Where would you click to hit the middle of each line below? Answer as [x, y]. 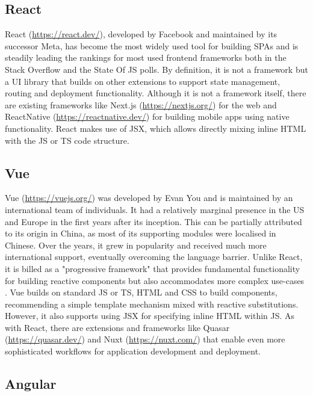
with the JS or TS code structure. [67, 140]
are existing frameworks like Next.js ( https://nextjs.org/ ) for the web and [141, 104]
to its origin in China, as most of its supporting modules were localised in [141, 233]
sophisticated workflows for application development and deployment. [133, 351]
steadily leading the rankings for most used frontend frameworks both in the [146, 57]
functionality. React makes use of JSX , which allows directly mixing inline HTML [156, 128]
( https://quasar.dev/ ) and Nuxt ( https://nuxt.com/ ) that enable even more [145, 339]
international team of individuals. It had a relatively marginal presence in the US [155, 209]
